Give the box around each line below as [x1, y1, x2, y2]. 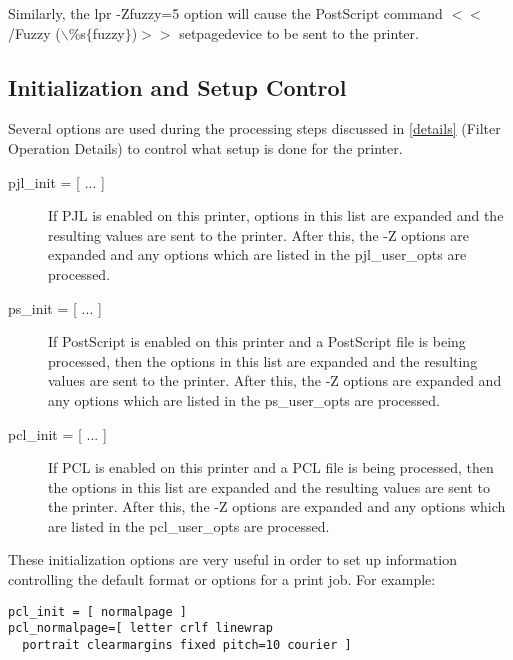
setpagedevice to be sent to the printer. [179, 22, 419, 43]
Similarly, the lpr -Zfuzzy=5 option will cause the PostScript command [8, 3, 443, 23]
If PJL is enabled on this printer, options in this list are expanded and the [48, 205, 504, 226]
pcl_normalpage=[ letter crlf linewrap [8, 621, 273, 636]
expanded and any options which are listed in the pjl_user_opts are [48, 244, 467, 265]
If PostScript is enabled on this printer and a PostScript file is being [48, 331, 466, 352]
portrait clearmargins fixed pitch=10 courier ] [22, 637, 352, 652]
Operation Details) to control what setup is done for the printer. [8, 137, 403, 158]
